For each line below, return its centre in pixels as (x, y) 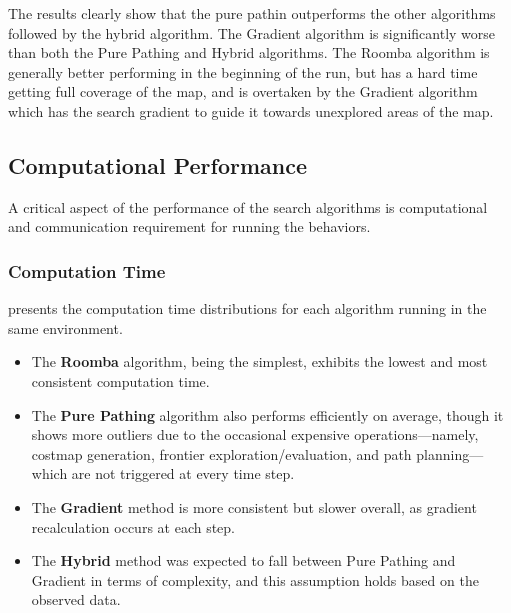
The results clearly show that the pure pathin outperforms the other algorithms (252, 13)
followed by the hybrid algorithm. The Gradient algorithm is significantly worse (252, 32)
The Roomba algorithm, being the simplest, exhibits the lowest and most (259, 361)
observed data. (76, 599)
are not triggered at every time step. (183, 473)
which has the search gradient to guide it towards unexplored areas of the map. (251, 110)
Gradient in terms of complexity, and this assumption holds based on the (255, 579)
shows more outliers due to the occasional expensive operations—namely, (255, 434)
